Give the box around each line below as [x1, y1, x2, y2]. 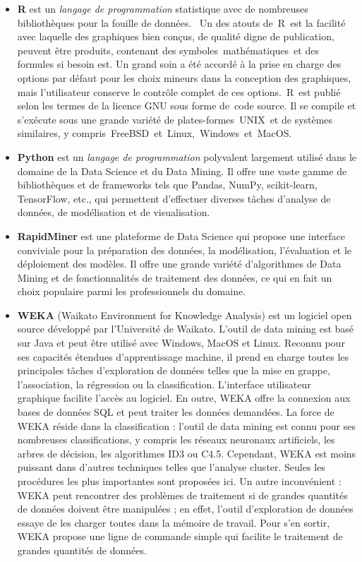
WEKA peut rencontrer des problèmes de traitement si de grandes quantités [17, 487, 348, 502]
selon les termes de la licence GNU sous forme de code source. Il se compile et [17, 98, 356, 113]
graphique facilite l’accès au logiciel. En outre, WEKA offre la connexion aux [17, 390, 351, 405]
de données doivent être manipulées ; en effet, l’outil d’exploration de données [17, 501, 354, 516]
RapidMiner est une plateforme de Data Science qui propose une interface [17, 228, 345, 243]
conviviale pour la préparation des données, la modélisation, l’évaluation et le [17, 242, 352, 257]
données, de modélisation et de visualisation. [17, 205, 210, 220]
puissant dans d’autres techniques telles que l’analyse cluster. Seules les [17, 460, 325, 474]
